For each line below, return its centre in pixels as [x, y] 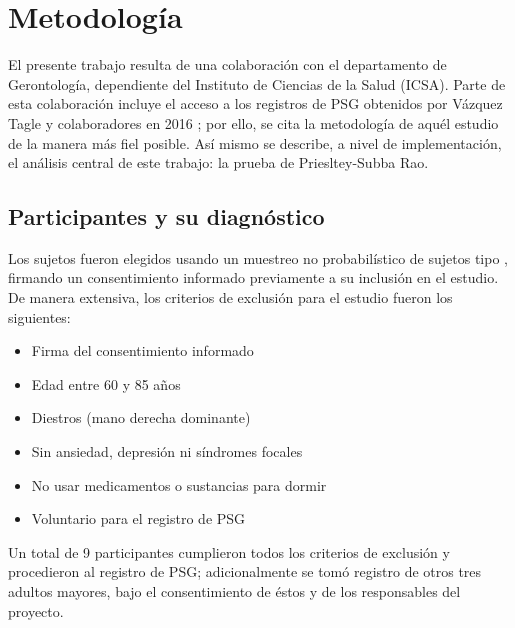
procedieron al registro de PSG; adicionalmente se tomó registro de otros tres [245, 571]
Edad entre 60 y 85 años [106, 383]
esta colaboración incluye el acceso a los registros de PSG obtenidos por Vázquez [255, 103]
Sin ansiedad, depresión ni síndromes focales [167, 451]
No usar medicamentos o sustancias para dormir [179, 484]
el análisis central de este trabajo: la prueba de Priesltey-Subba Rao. [218, 162]
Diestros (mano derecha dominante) [141, 417]
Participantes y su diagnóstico [166, 216]
